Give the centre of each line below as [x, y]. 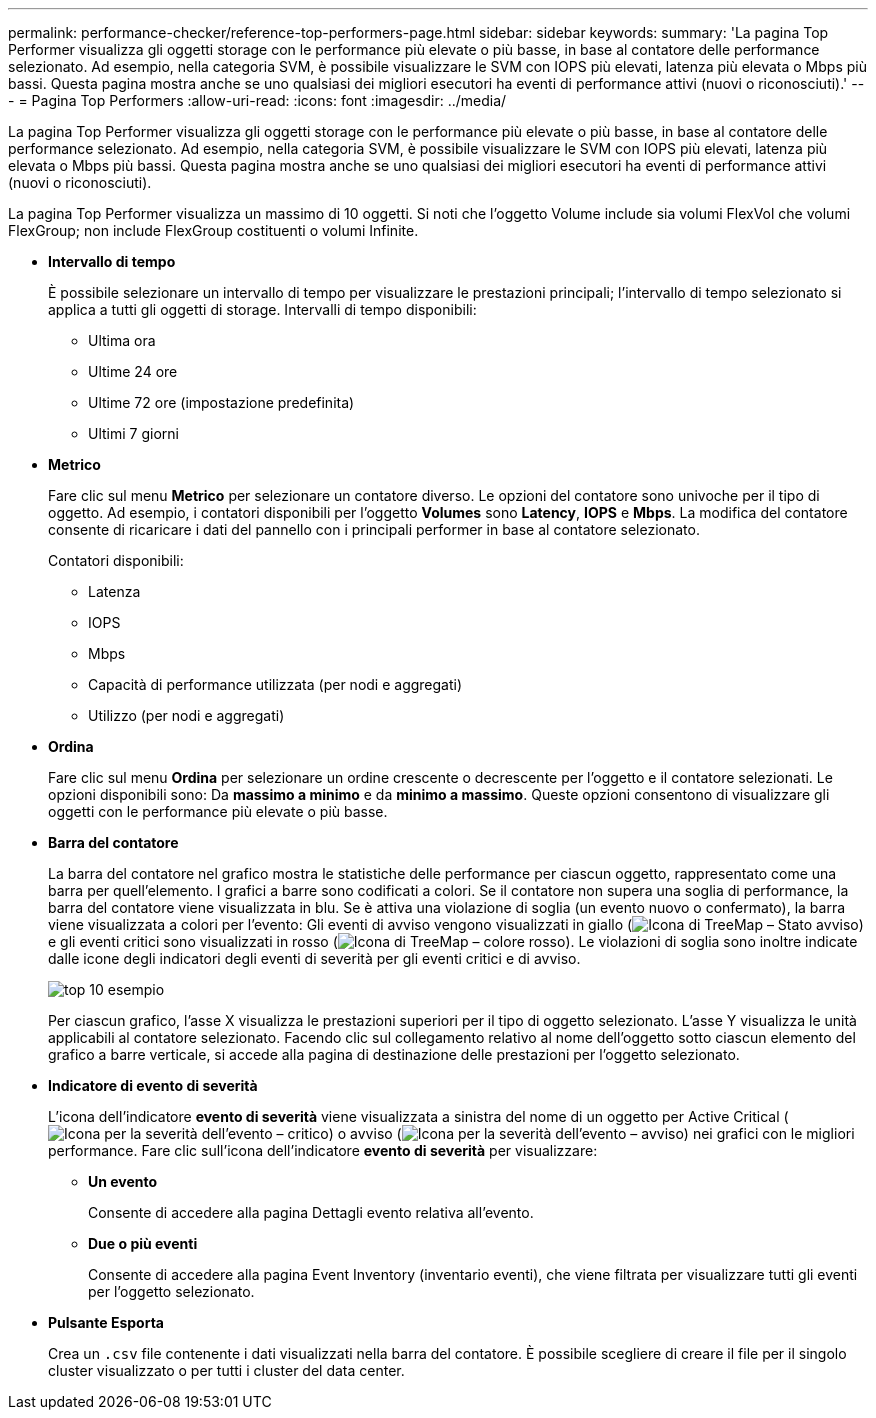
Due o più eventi [143, 1243]
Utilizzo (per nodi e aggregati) [186, 715]
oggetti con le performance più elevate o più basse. [218, 811]
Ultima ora [122, 340]
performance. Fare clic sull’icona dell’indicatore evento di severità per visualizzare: [323, 1150]
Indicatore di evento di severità [153, 1085]
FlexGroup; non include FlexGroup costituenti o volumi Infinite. [213, 230]
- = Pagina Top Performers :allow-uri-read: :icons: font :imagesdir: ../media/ [257, 100]
